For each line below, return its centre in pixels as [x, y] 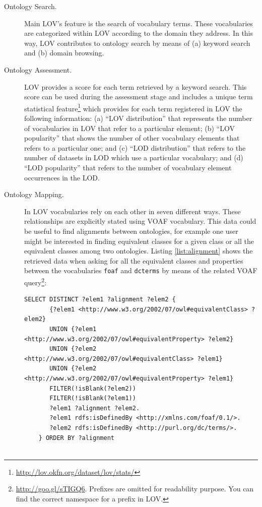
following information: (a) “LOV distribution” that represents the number [138, 118]
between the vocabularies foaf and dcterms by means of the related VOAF [141, 270]
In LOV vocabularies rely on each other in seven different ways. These [133, 211]
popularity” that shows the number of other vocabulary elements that [132, 138]
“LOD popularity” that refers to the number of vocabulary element [128, 167]
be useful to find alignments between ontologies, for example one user [131, 231]
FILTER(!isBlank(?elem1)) [93, 398]
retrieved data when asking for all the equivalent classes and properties [134, 260]
